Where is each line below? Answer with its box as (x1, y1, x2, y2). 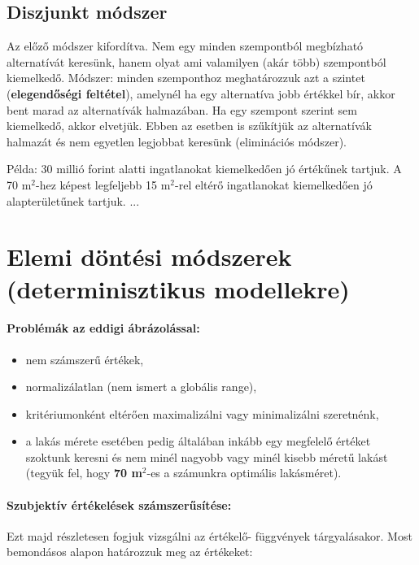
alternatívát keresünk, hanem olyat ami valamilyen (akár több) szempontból (7, 53, 386, 70)
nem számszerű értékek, (25, 350, 144, 367)
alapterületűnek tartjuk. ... (7, 192, 140, 209)
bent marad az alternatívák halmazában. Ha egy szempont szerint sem (7, 101, 357, 118)
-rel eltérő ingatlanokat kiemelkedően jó (175, 176, 373, 193)
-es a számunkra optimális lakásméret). (146, 464, 342, 481)
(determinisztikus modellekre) (7, 272, 350, 305)
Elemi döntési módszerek (7, 240, 292, 273)
